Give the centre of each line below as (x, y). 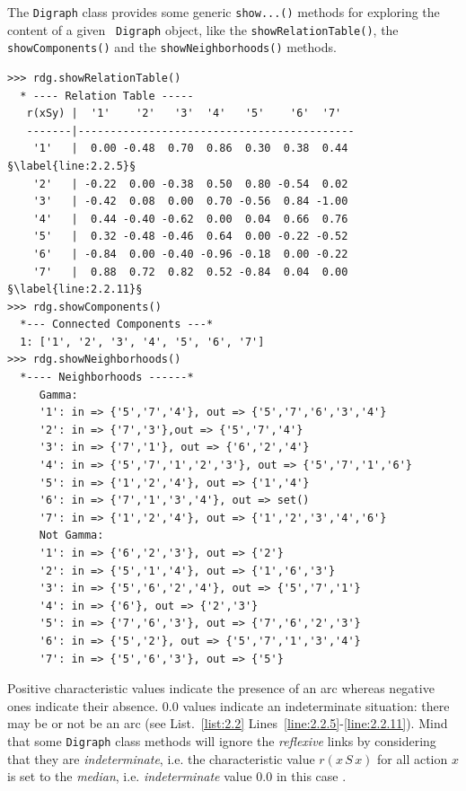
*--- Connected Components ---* (117, 325)
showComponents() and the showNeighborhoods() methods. (172, 47)
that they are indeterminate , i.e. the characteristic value (161, 758)
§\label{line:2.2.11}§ (75, 290)
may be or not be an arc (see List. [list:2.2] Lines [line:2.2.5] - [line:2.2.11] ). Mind (228, 723)
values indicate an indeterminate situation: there (316, 705)
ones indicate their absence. (83, 705)
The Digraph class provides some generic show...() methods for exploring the (224, 12)
